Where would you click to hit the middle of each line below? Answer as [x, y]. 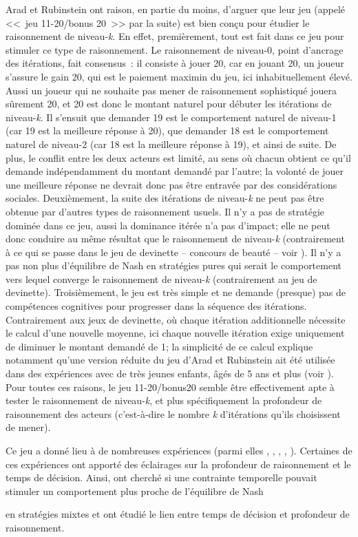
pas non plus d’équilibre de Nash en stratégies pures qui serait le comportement [173, 265]
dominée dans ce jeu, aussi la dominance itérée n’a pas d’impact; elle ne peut [168, 225]
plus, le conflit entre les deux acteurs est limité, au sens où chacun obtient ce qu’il [178, 157]
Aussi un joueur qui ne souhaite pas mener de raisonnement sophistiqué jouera [171, 90]
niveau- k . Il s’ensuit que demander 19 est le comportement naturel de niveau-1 [171, 117]
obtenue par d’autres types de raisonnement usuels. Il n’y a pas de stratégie [165, 211]
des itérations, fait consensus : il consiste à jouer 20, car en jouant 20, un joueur [175, 63]
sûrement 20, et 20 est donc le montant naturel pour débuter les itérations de [169, 104]
